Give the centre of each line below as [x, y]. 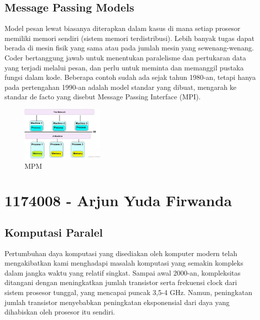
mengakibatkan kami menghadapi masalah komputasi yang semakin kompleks [124, 263]
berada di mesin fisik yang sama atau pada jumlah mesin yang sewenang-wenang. [129, 48]
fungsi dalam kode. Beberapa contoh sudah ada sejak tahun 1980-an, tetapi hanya [130, 77]
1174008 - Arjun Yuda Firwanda [118, 200]
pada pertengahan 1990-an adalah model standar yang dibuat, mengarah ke [120, 87]
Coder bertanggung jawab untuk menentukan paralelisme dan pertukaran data [125, 57]
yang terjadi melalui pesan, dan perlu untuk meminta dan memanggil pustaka [124, 67]
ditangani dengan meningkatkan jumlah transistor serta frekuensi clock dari [121, 282]
